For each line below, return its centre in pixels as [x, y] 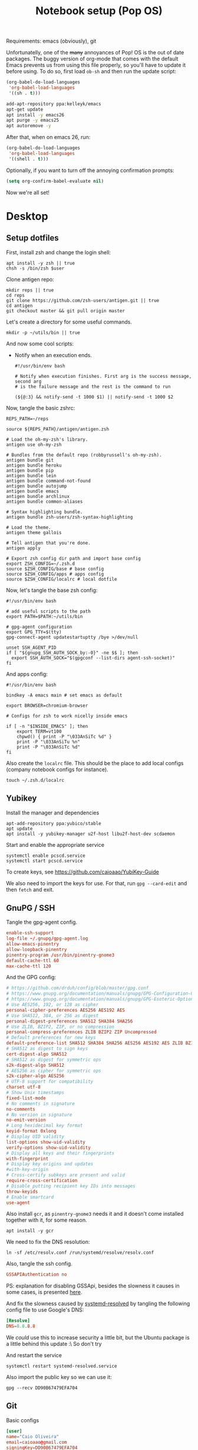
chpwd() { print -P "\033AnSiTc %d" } [64, 737]
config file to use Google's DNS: [45, 1310]
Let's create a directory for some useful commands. [69, 322]
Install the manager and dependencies [53, 813]
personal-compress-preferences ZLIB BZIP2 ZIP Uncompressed [82, 1032]
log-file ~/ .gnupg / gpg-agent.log [47, 938]
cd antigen [19, 306]
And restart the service [34, 1355]
